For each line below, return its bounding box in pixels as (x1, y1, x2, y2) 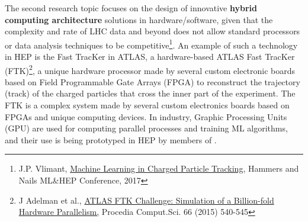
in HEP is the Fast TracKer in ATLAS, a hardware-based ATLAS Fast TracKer (5, 50, 295, 63)
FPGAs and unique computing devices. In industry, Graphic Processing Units (5, 110, 287, 123)
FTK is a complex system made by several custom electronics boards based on (5, 99, 290, 111)
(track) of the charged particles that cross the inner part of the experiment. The (5, 87, 296, 99)
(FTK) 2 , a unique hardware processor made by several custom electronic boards (5, 62, 296, 76)
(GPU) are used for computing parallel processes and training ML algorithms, (5, 122, 288, 134)
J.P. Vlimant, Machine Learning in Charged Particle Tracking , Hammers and (18, 162, 299, 175)
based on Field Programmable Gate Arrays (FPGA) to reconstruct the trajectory (5, 75, 300, 88)
